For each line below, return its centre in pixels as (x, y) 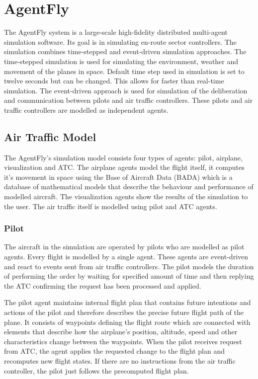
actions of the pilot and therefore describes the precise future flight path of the (124, 312)
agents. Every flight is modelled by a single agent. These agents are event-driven (126, 257)
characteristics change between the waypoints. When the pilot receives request (123, 341)
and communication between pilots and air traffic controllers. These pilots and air (129, 100)
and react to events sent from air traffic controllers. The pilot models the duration (129, 266)
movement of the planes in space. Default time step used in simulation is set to (124, 71)
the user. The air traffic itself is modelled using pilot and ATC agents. (111, 206)
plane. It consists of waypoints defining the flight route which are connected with (127, 322)
